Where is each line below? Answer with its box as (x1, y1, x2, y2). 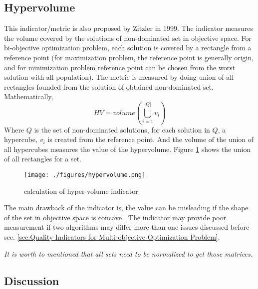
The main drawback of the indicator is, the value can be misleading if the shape (4, 202, 249, 213)
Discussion (4, 273, 59, 288)
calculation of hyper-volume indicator (24, 185, 138, 196)
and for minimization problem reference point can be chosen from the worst (4, 62, 236, 72)
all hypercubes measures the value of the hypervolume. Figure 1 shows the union (4, 144, 251, 154)
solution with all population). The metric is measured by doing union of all (4, 72, 234, 82)
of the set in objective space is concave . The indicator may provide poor (4, 212, 227, 222)
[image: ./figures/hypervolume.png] (24, 171, 146, 178)
